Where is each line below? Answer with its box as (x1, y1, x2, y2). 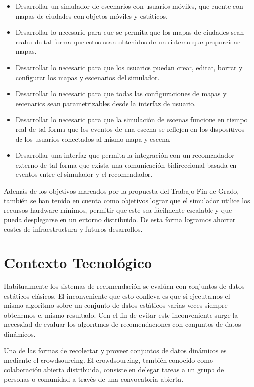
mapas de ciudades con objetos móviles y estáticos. (15, 10, 168, 21)
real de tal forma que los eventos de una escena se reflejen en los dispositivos (15, 124, 245, 134)
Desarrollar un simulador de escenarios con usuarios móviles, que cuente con (15, 1, 243, 11)
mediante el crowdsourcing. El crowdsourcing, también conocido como (4, 355, 213, 365)
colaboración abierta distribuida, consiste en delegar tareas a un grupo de (4, 364, 224, 374)
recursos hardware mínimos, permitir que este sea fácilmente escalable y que (4, 205, 232, 215)
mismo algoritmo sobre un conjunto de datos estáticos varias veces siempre (4, 300, 228, 310)
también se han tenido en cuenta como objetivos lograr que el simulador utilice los (4, 195, 250, 205)
